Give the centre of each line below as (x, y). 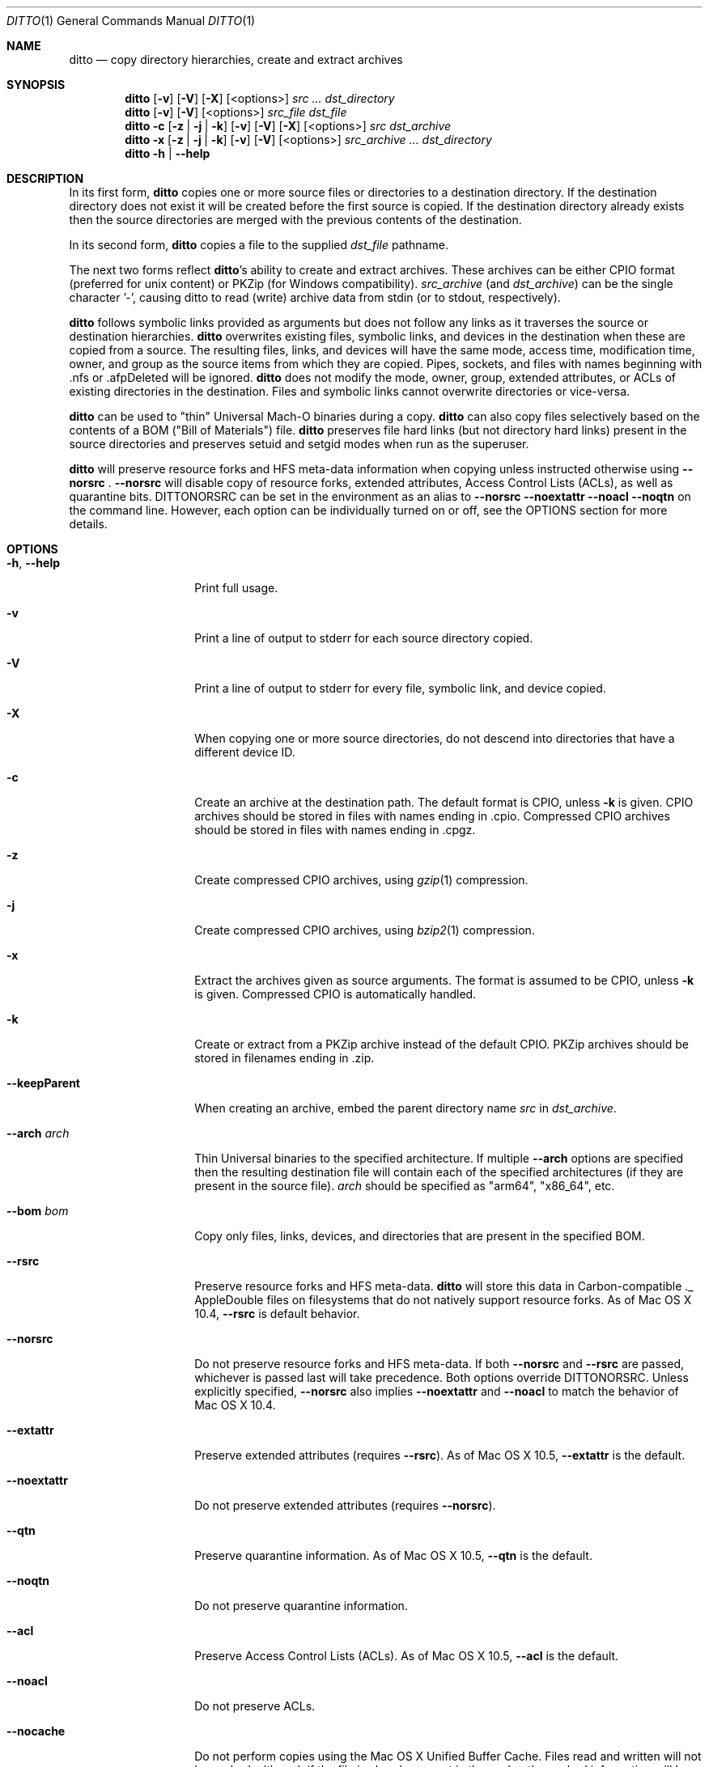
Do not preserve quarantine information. (301, 1606)
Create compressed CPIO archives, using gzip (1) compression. (361, 880)
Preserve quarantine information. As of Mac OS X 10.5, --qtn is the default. (393, 1555)
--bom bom (38, 1211)
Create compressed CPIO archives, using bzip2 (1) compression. (365, 930)
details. (88, 524)
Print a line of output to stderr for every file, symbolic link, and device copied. (400, 688)
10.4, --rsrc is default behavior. (277, 1314)
